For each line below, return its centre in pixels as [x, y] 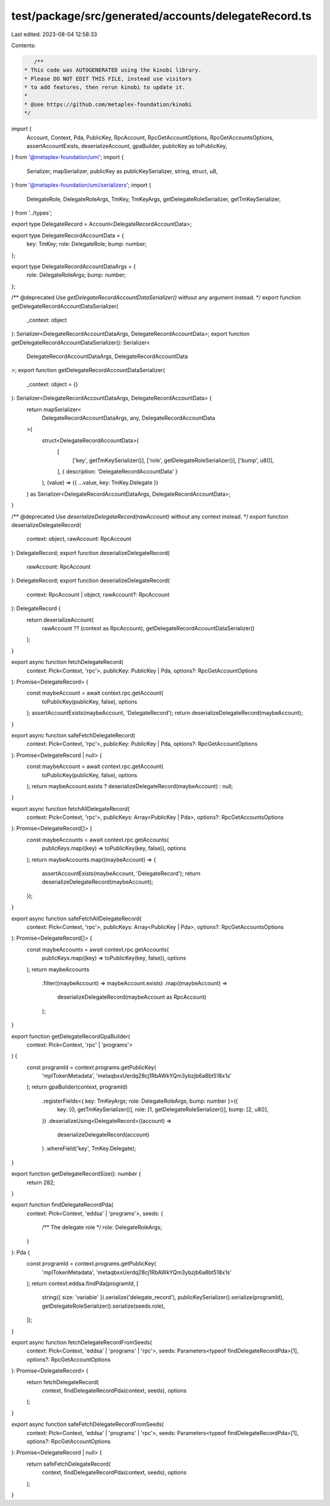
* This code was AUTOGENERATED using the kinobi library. [113, 70]
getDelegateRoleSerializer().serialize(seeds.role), [104, 1306]
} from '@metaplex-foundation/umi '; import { [68, 157]
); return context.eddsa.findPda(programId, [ [82, 1284]
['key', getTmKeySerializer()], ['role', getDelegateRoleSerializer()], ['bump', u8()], [173, 460]
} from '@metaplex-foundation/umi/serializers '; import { [82, 185]
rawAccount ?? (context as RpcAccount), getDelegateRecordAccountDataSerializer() [148, 628]
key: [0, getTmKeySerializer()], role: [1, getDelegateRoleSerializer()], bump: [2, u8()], [163, 1109]
